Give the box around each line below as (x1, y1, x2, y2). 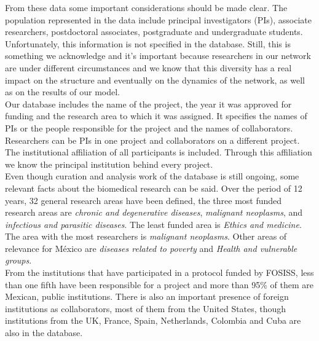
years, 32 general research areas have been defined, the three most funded (5, 194, 282, 206)
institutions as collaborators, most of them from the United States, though (5, 302, 286, 315)
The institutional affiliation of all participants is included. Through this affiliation (5, 146, 312, 159)
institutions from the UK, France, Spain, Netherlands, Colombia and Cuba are (5, 314, 301, 327)
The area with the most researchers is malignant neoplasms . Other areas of (5, 230, 287, 243)
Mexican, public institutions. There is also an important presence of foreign (5, 290, 289, 303)
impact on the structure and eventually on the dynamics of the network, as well (5, 73, 305, 86)
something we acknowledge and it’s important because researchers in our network (5, 49, 311, 62)
